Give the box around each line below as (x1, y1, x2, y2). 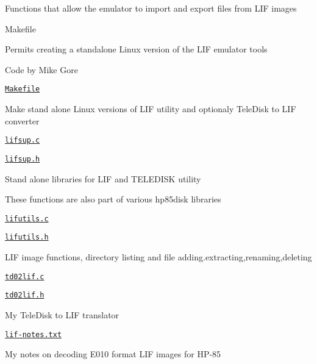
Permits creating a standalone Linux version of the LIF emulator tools (5, 43, 268, 55)
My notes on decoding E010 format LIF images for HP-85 (5, 348, 221, 360)
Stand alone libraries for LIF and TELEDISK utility (5, 172, 201, 185)
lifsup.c (5, 136, 40, 145)
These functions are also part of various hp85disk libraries (5, 193, 221, 205)
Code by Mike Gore (5, 63, 78, 76)
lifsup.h (5, 154, 40, 163)
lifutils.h (5, 233, 49, 242)
